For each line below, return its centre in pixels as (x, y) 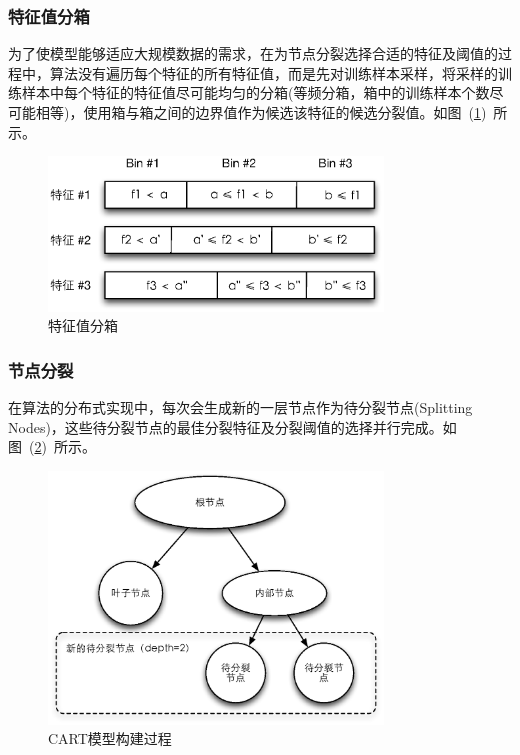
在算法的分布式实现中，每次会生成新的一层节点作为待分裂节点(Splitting (240, 407)
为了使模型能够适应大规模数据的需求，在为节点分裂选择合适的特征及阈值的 (253, 53)
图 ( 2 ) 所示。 (52, 446)
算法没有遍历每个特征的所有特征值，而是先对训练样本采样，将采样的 (273, 72)
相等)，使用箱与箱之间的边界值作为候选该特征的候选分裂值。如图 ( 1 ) (261, 112)
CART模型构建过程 (110, 738)
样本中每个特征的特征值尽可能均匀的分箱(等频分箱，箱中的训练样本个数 (255, 92)
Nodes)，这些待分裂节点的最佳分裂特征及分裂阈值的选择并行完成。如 (232, 426)
